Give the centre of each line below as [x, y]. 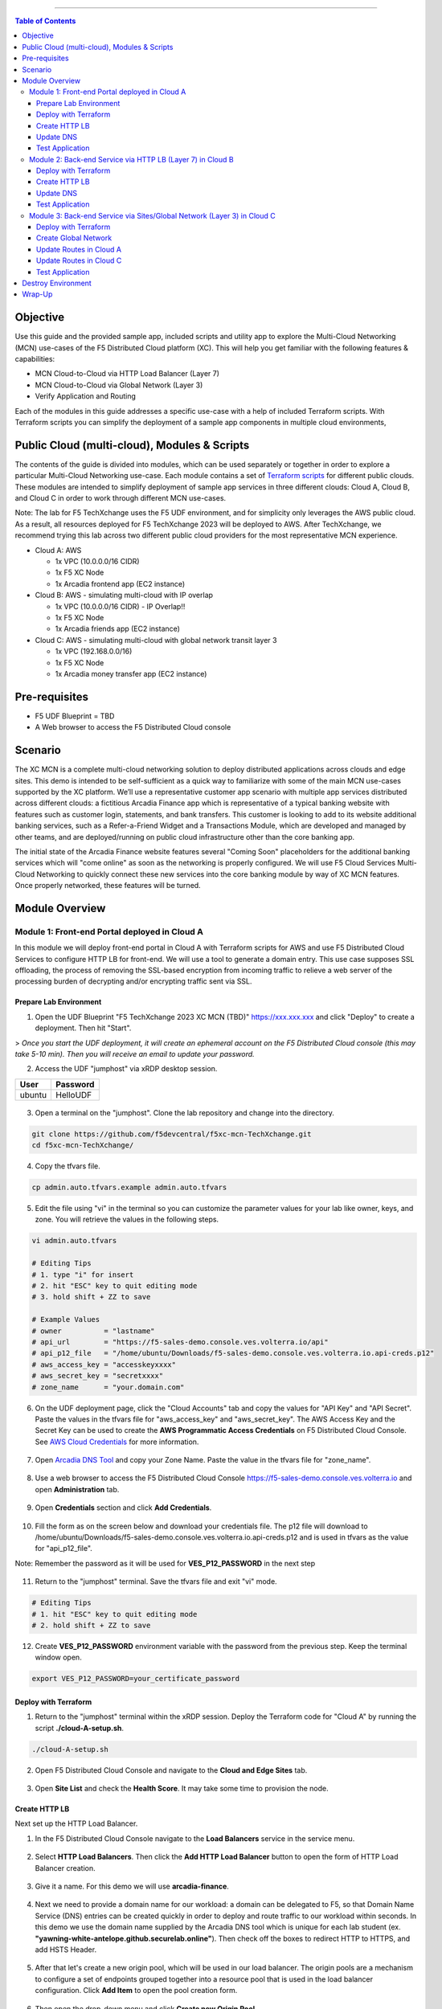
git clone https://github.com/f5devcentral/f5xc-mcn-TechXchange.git [172, 1134]
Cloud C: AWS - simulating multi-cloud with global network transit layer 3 [156, 640]
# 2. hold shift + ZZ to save [91, 1625]
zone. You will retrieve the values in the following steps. [127, 1219]
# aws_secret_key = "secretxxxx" [98, 1376]
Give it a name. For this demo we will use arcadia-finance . [132, 1886]
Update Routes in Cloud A [79, 249]
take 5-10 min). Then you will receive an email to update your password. [135, 1054]
